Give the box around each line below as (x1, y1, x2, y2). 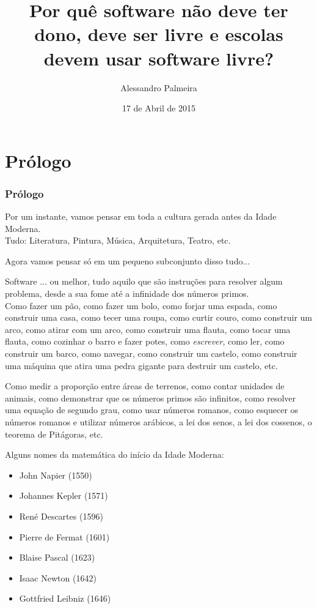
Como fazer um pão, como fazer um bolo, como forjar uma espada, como (5, 299, 277, 312)
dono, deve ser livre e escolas (34, 21, 283, 47)
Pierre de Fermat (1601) (19, 530, 110, 543)
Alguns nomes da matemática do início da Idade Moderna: (5, 448, 224, 461)
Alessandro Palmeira (120, 81, 197, 94)
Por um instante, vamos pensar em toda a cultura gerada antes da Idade (5, 210, 277, 223)
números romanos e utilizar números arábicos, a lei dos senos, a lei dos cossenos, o (5, 416, 312, 428)
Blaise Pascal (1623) (19, 551, 95, 564)
